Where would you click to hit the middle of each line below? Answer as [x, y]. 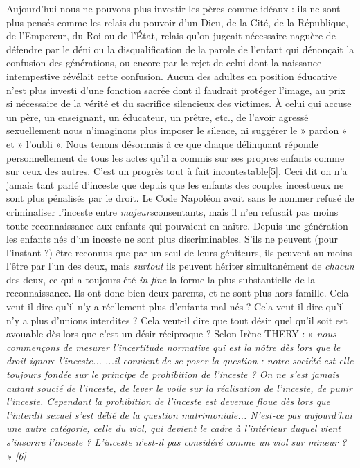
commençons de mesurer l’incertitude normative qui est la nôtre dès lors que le [173, 347]
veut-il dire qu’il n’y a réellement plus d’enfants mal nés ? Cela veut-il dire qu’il [175, 307]
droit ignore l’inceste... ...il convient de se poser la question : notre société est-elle [180, 361]
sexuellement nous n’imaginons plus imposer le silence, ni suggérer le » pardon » [177, 130]
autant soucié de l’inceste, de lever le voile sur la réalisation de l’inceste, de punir [179, 387]
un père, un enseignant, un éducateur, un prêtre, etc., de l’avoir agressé [157, 116]
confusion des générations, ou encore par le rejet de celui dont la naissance [164, 63]
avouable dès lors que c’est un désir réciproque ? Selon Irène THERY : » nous [171, 334]
